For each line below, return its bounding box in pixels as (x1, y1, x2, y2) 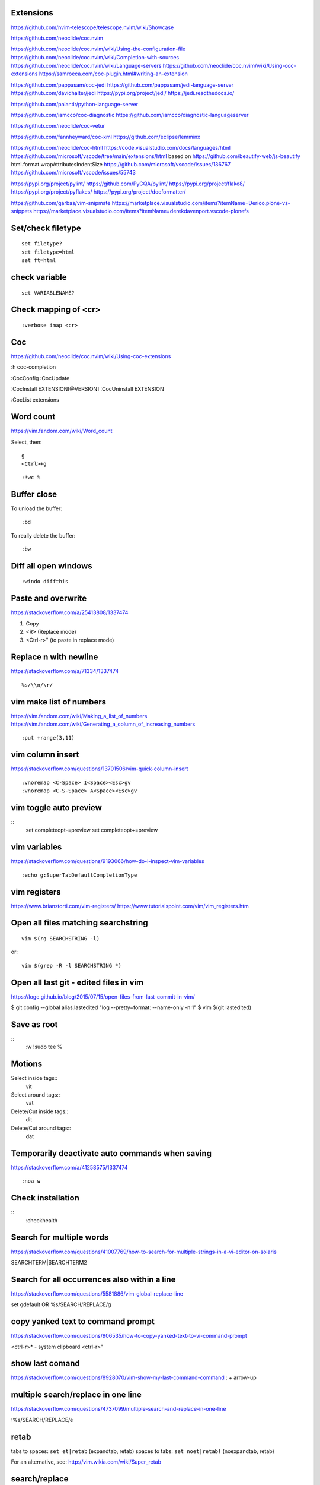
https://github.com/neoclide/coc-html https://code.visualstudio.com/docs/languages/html (11, 144, 231, 151)
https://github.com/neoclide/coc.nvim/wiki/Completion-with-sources (11, 53, 180, 61)
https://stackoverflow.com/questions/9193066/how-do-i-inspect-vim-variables (11, 858, 204, 865)
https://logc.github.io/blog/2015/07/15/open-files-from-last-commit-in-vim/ (11, 993, 195, 1000)
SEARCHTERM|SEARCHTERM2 (11, 1259, 87, 1266)
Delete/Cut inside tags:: (11, 1108, 69, 1115)
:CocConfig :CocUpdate (11, 374, 70, 381)
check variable (11, 272, 67, 282)
